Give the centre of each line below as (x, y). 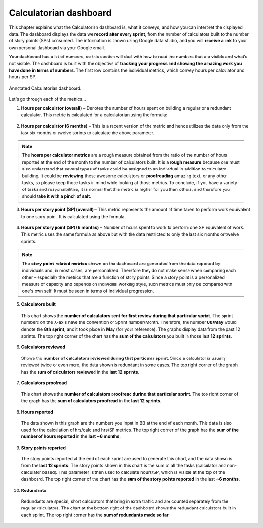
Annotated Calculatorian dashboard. (45, 88)
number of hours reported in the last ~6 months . (71, 436)
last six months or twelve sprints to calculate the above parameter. (88, 133)
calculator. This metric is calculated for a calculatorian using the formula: (94, 115)
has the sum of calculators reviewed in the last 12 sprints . (80, 372)
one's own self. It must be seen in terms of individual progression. (88, 291)
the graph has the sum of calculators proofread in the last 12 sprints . (91, 401)
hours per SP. (23, 77)
